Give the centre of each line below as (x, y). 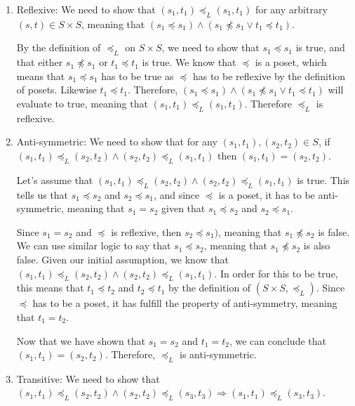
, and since (176, 194)
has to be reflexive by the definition (269, 76)
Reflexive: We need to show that (86, 9)
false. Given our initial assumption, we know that (122, 259)
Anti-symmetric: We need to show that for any (117, 142)
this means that (50, 288)
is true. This (323, 179)
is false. (334, 231)
